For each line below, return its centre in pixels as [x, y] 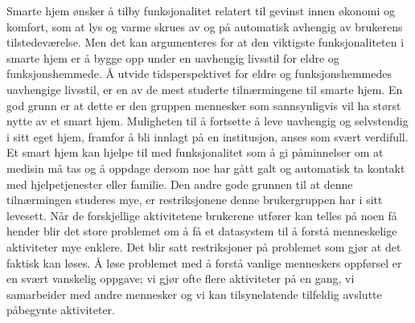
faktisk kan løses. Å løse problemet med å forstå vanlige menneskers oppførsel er [204, 262]
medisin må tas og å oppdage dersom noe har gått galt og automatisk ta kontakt [206, 168]
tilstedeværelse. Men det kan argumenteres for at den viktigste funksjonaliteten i [205, 42]
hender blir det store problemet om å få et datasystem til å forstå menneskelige [202, 231]
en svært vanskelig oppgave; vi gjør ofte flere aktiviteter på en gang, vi [181, 278]
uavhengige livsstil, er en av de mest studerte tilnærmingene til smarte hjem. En [205, 89]
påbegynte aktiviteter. [61, 310]
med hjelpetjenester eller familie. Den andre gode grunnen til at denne [180, 184]
